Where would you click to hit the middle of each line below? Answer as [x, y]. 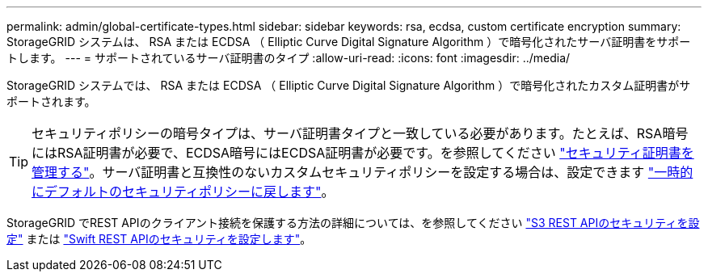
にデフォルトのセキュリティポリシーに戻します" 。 [183, 192]
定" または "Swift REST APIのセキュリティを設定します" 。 [159, 239]
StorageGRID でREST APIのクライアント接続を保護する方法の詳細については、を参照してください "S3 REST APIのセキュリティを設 [353, 223]
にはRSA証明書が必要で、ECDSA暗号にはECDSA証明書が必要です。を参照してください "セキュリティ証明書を [363, 153]
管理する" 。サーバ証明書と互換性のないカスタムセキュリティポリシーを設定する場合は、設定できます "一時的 [362, 172]
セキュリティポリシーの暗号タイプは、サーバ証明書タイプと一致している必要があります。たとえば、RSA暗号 [360, 133]
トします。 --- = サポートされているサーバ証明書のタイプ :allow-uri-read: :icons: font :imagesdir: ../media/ [289, 58]
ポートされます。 [51, 101]
